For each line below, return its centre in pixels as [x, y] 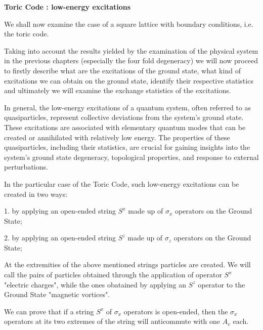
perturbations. [26, 167]
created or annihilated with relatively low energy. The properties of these [117, 137]
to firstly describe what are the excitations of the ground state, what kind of [122, 70]
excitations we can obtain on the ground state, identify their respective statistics [129, 80]
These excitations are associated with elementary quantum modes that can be [125, 127]
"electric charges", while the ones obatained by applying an [95, 284]
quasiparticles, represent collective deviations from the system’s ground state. [124, 117]
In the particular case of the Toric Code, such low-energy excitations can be [122, 183]
